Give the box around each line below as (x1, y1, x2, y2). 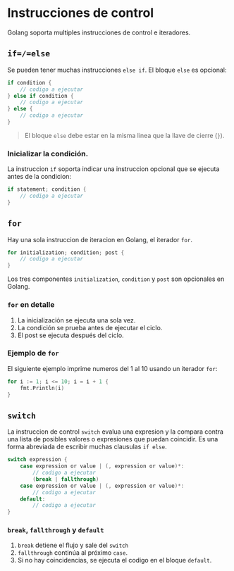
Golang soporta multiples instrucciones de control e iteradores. (7, 28, 191, 37)
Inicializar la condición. (7, 149, 89, 158)
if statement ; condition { (7, 186, 87, 193)
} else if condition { (7, 92, 74, 99)
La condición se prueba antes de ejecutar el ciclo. (17, 323, 163, 332)
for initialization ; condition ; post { (7, 249, 125, 256)
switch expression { (7, 456, 68, 463)
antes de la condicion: (7, 172, 72, 181)
